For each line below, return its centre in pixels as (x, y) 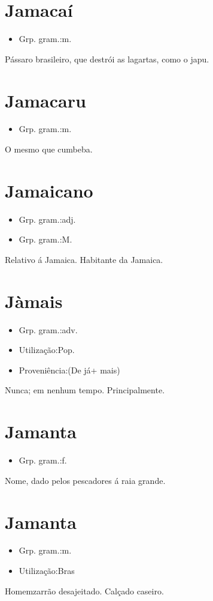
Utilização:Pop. (47, 350)
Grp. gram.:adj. (47, 219)
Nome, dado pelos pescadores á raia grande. (85, 480)
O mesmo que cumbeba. (49, 149)
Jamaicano (49, 190)
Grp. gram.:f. (43, 460)
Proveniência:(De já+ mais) (69, 370)
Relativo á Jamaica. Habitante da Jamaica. (84, 259)
